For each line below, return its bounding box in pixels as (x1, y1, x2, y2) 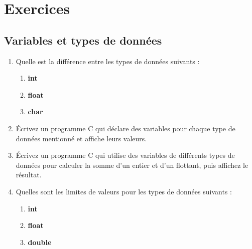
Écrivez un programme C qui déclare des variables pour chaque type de (16, 123, 235, 133)
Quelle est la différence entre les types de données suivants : (16, 56, 200, 66)
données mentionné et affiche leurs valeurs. (16, 133, 147, 143)
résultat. (16, 169, 42, 180)
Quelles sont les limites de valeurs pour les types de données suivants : (16, 186, 232, 196)
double (28, 236, 52, 247)
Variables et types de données (4, 32, 162, 48)
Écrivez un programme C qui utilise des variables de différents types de (16, 150, 235, 160)
